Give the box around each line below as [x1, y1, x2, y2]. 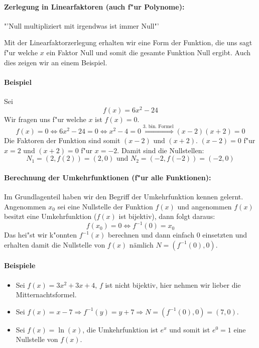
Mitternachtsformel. [16, 289, 77, 300]
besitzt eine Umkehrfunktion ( [4, 211, 97, 221]
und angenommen [177, 201, 232, 211]
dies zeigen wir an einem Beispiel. [4, 57, 107, 67]
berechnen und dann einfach [108, 229, 194, 240]
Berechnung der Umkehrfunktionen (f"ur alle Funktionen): [4, 172, 211, 182]
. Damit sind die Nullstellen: [117, 145, 204, 155]
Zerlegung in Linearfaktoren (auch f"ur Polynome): [4, 1, 185, 12]
